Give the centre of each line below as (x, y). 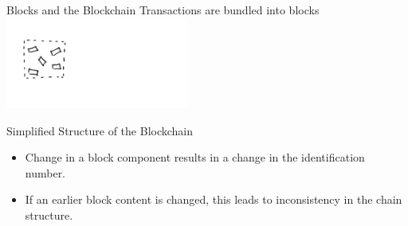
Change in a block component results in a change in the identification (195, 157)
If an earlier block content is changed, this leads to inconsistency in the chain (214, 199)
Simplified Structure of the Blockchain (100, 130)
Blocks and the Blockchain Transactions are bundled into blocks (163, 10)
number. (45, 172)
